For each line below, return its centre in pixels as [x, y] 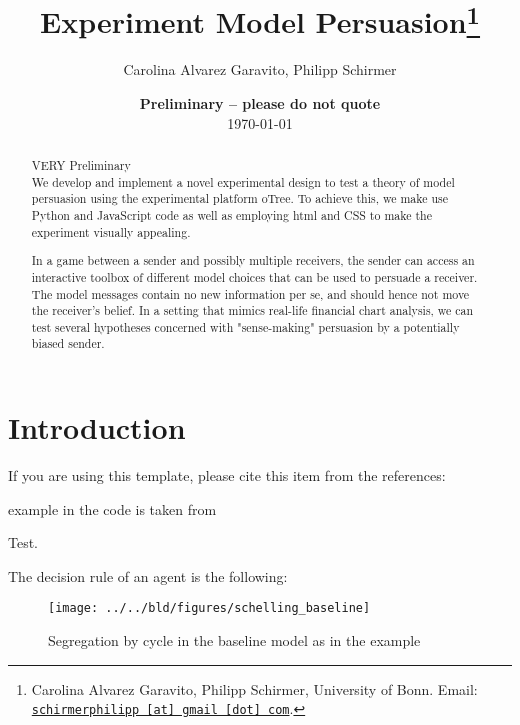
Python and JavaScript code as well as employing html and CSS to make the [231, 215]
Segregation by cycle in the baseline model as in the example [234, 640]
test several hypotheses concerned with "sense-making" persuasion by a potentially [245, 326]
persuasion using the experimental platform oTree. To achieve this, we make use [240, 198]
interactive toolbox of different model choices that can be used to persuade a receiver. [254, 276]
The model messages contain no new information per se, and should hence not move [250, 293]
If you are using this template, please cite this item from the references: [227, 475]
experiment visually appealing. [111, 231]
